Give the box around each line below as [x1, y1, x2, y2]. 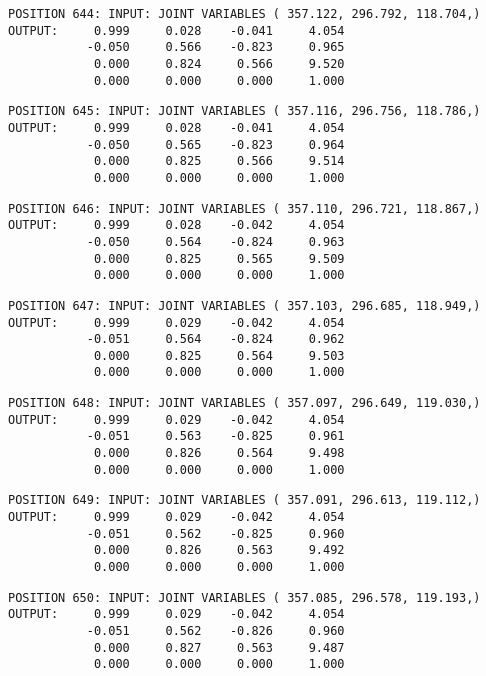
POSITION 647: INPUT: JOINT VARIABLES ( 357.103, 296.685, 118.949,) [8, 298, 481, 313]
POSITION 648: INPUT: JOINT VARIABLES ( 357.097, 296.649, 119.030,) [8, 396, 481, 411]
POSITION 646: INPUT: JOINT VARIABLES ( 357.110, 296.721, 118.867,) [8, 201, 481, 216]
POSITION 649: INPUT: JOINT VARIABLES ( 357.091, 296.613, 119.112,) [8, 493, 481, 508]
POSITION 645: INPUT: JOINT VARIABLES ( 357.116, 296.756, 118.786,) [8, 104, 481, 119]
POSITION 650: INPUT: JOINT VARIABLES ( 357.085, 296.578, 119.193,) [8, 590, 481, 605]
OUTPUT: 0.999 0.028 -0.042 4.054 [8, 218, 345, 233]
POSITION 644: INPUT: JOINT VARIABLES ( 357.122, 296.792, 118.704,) [8, 7, 481, 21]
